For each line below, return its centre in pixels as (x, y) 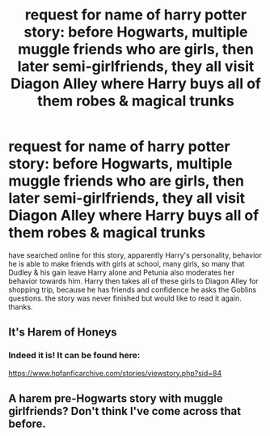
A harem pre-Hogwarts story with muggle (116, 399)
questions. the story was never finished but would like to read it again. (125, 298)
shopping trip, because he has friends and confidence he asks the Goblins (133, 289)
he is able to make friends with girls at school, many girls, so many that (127, 263)
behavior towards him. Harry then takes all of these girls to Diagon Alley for (133, 280)
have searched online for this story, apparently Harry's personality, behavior (135, 255)
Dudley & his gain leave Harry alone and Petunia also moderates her (122, 272)
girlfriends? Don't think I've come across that (124, 411)
